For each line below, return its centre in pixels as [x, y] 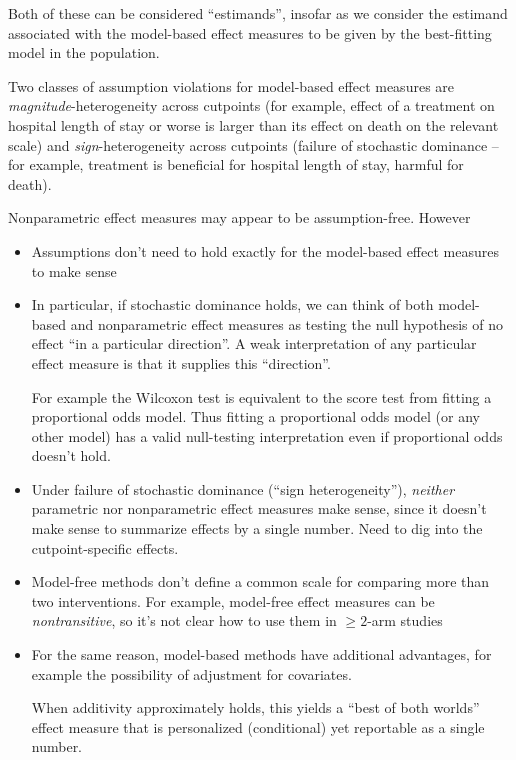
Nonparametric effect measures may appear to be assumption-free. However [239, 217]
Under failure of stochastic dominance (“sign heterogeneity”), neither [243, 488]
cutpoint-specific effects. [105, 547]
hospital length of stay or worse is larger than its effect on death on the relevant [253, 124]
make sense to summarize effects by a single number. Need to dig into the [257, 528]
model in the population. [84, 52]
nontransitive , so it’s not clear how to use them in [184, 620]
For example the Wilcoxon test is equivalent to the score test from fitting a [261, 396]
